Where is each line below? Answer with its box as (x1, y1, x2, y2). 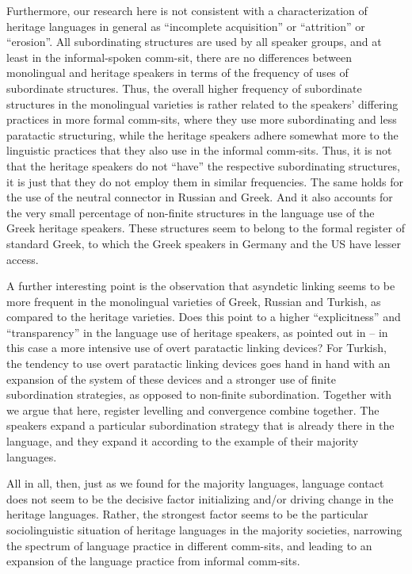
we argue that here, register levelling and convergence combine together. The (6, 401, 380, 418)
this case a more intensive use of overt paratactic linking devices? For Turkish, (6, 339, 387, 356)
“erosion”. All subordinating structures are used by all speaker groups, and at (6, 33, 382, 50)
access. (6, 251, 39, 267)
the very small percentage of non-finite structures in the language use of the (6, 204, 375, 220)
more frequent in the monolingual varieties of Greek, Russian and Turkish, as (6, 293, 381, 309)
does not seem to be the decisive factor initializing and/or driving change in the (6, 490, 394, 507)
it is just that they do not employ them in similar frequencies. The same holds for (6, 173, 404, 189)
